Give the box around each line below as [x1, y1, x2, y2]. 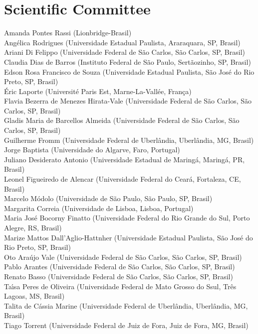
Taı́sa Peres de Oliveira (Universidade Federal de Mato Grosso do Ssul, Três [4, 281, 237, 291]
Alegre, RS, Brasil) [4, 223, 62, 232]
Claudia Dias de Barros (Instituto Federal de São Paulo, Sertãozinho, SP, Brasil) [4, 56, 251, 67]
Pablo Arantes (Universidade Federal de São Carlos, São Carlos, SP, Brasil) [4, 261, 235, 272]
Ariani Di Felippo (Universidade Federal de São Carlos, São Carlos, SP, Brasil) [4, 47, 246, 57]
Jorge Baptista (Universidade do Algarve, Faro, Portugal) [4, 144, 180, 155]
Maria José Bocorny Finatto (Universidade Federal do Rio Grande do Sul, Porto [4, 213, 250, 223]
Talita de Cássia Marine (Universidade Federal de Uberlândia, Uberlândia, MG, [4, 300, 248, 311]
